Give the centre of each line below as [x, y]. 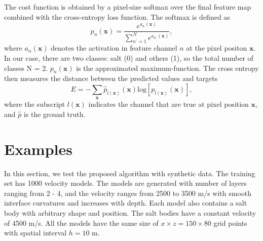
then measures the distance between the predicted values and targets [111, 78]
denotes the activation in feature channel [114, 48]
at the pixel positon [217, 48]
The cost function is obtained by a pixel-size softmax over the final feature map [128, 7]
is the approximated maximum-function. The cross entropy [167, 68]
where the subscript [35, 104]
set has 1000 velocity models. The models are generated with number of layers [125, 183]
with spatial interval [35, 233]
